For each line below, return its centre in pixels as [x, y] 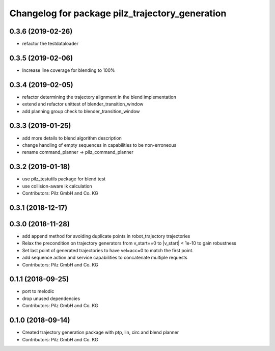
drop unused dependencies [51, 299]
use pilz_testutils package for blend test [64, 179]
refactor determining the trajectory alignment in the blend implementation [99, 97]
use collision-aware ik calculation [57, 186]
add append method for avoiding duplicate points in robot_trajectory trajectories [106, 236]
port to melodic [38, 291]
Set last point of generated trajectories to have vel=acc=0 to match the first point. [108, 250]
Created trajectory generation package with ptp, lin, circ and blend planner [101, 332]
